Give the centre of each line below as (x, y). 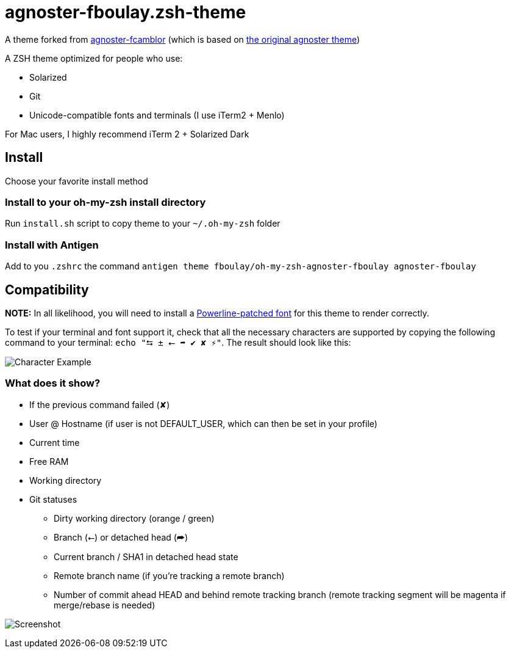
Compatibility (47, 290)
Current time (55, 442)
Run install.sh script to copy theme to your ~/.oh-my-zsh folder (143, 224)
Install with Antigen (52, 245)
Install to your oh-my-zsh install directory (105, 202)
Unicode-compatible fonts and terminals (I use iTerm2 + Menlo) (157, 115)
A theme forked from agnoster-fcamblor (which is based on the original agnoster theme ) (183, 39)
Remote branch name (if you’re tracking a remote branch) (169, 575)
